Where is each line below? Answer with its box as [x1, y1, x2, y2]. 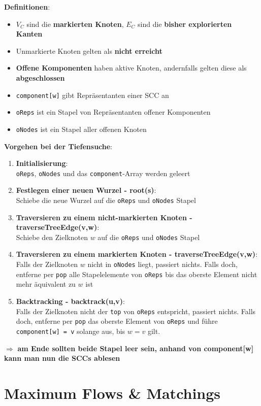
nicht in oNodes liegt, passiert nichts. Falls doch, [87, 259, 238, 269]
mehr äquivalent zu [16, 279, 76, 289]
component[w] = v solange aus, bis [16, 325, 125, 336]
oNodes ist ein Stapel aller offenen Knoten [16, 123, 147, 134]
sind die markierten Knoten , [26, 18, 124, 29]
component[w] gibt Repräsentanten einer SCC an [16, 89, 169, 100]
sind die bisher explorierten [137, 18, 232, 29]
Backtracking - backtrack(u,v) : [16, 295, 125, 306]
